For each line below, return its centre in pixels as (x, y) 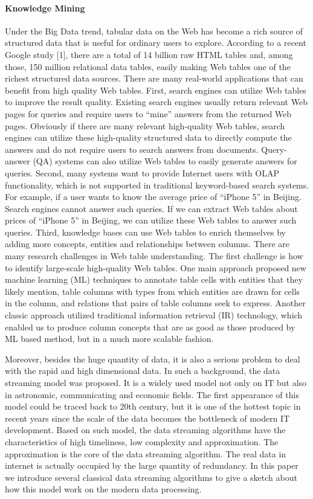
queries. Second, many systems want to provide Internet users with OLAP (142, 172)
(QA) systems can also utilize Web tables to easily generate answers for (165, 161)
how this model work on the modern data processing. (103, 489)
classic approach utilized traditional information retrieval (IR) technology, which (154, 315)
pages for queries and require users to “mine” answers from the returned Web (148, 113)
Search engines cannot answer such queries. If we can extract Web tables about (151, 208)
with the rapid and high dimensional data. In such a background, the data (143, 371)
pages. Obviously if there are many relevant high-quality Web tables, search (145, 125)
